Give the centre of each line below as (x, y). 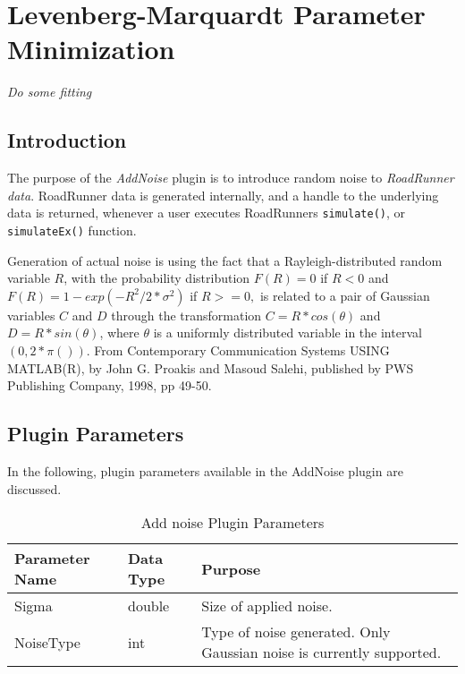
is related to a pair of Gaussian (345, 295)
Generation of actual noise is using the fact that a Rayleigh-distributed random (225, 260)
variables (31, 315)
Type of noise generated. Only (296, 632)
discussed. (34, 488)
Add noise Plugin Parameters (232, 523)
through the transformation (186, 315)
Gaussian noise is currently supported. (321, 653)
